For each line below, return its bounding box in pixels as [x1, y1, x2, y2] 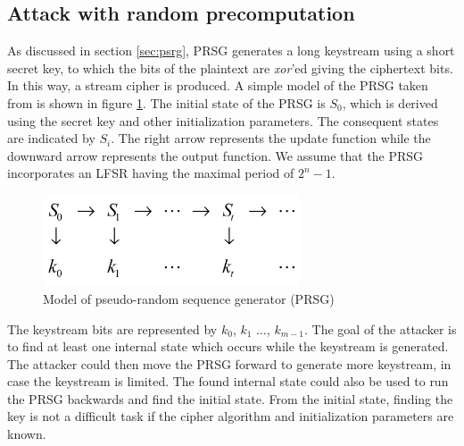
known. [7, 425, 46, 443]
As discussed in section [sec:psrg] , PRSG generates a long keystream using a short [7, 41, 455, 60]
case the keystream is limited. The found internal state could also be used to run [7, 372, 449, 391]
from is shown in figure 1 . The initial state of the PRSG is [7, 93, 326, 112]
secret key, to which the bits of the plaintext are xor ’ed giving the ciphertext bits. [7, 58, 453, 77]
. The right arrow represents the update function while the [111, 129, 431, 147]
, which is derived [342, 93, 438, 112]
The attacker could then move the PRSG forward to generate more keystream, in [7, 354, 452, 373]
